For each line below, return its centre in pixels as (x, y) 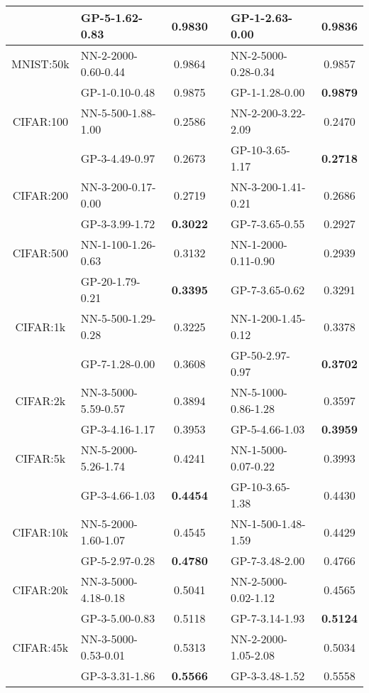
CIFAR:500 (40, 252)
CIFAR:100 (40, 121)
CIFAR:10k (40, 532)
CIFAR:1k (40, 326)
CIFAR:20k (40, 589)
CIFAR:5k (40, 458)
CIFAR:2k (40, 400)
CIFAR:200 (40, 195)
